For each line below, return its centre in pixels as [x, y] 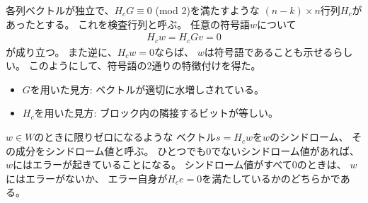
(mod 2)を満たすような [207, 10]
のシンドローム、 [309, 137]
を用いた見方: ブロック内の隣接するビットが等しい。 [156, 113]
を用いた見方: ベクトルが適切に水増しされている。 [147, 89]
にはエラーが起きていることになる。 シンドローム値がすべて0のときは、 [180, 164]
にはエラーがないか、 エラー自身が [87, 178]
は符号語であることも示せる [269, 51]
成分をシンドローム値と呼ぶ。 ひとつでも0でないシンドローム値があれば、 [187, 150]
